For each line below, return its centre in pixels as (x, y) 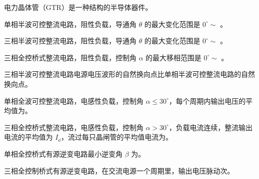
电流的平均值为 (28, 137)
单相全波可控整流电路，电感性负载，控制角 (74, 100)
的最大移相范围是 (174, 57)
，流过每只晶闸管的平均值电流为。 (117, 137)
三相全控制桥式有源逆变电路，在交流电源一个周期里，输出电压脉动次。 (119, 170)
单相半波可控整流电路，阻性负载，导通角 (70, 24)
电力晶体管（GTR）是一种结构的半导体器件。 (78, 7)
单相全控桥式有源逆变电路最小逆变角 (63, 153)
